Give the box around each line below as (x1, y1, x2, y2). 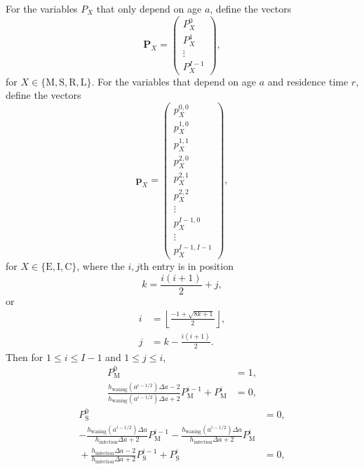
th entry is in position (140, 259, 234, 273)
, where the (76, 259, 125, 273)
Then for (6, 349, 43, 364)
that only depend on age (96, 1, 202, 15)
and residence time (267, 74, 349, 88)
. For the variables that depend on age (91, 74, 257, 88)
